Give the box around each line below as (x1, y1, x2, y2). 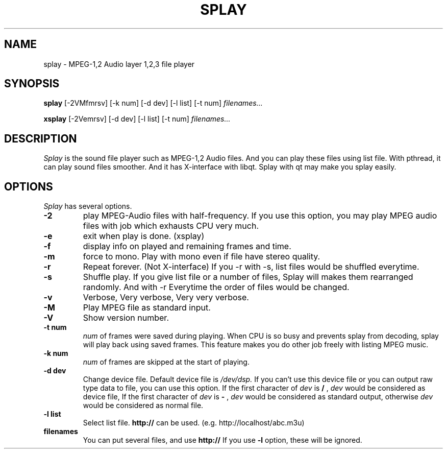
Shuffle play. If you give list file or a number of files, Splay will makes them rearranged (83, 272, 413, 282)
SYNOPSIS (4, 77, 60, 90)
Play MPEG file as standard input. (83, 302, 211, 313)
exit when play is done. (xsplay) (83, 231, 205, 242)
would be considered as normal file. (83, 401, 204, 410)
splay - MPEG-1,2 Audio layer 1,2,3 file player (43, 59, 195, 68)
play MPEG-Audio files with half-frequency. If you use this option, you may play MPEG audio (83, 210, 437, 221)
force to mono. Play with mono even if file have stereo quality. (83, 251, 320, 262)
